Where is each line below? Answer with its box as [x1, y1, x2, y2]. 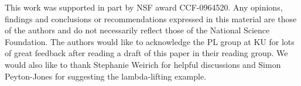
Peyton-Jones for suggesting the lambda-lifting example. [5, 70, 207, 82]
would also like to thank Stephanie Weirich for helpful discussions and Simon [5, 58, 281, 70]
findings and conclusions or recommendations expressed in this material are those [5, 12, 297, 25]
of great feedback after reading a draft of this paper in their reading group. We [5, 47, 288, 59]
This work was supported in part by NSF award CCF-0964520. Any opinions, [5, 1, 283, 13]
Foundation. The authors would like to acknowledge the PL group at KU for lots [5, 35, 295, 47]
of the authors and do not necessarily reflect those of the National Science [5, 24, 270, 36]
